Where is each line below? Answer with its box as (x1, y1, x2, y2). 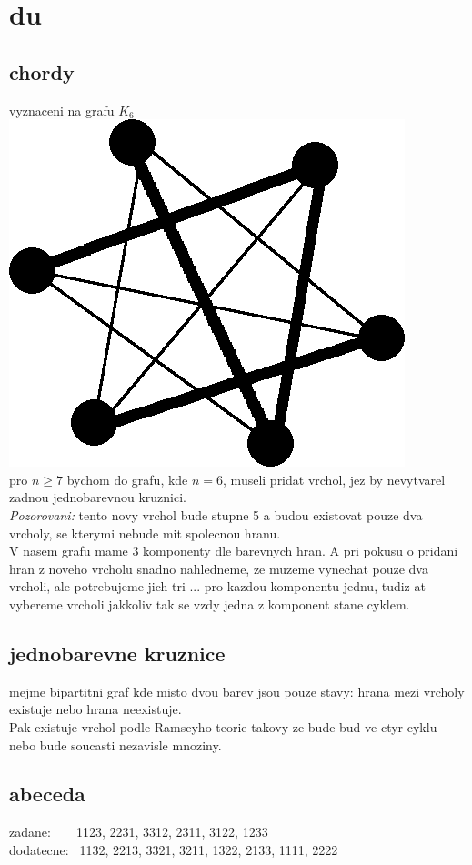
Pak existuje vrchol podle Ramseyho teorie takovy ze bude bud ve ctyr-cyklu (9, 717, 437, 736)
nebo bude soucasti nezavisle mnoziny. (9, 735, 222, 754)
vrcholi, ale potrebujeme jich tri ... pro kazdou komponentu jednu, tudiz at (9, 577, 426, 596)
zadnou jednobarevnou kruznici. (9, 488, 186, 507)
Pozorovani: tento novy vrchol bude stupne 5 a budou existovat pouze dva (9, 505, 423, 524)
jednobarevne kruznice (9, 639, 226, 667)
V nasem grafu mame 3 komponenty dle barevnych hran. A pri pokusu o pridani (9, 541, 458, 560)
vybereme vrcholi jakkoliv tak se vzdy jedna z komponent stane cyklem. (9, 594, 410, 613)
